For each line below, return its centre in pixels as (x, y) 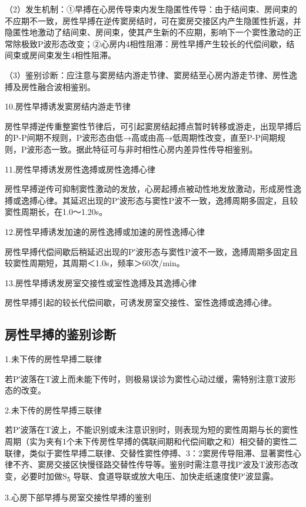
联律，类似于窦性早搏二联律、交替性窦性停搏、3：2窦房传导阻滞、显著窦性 (149, 453)
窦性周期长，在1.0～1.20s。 (56, 212)
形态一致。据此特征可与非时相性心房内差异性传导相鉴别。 (146, 149)
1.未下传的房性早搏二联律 (53, 359)
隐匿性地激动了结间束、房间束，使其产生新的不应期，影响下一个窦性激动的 (149, 32)
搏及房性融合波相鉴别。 (50, 86)
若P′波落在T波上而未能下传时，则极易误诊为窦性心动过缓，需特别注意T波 (146, 378)
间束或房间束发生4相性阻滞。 (60, 55)
